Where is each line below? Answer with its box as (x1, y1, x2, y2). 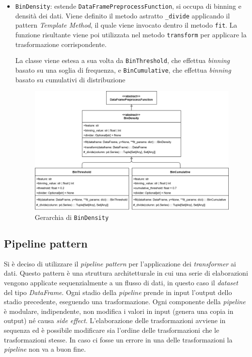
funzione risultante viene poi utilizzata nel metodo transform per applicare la (15, 29, 247, 39)
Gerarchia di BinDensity (34, 212, 109, 222)
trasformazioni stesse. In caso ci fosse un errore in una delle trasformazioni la (4, 334, 233, 344)
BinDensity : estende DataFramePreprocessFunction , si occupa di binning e (15, 1, 241, 11)
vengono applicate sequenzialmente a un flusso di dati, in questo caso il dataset (4, 277, 238, 287)
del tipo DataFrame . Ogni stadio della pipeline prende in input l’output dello (4, 287, 232, 297)
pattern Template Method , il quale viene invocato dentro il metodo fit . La (15, 20, 237, 30)
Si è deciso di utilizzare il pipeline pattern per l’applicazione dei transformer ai (4, 258, 236, 268)
